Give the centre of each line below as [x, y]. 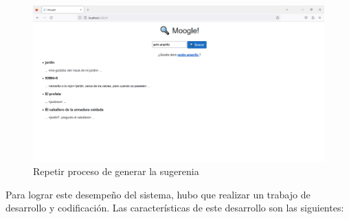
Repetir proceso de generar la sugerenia [116, 171]
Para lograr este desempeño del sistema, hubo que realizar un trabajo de [158, 194]
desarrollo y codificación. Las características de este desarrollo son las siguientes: [175, 208]
